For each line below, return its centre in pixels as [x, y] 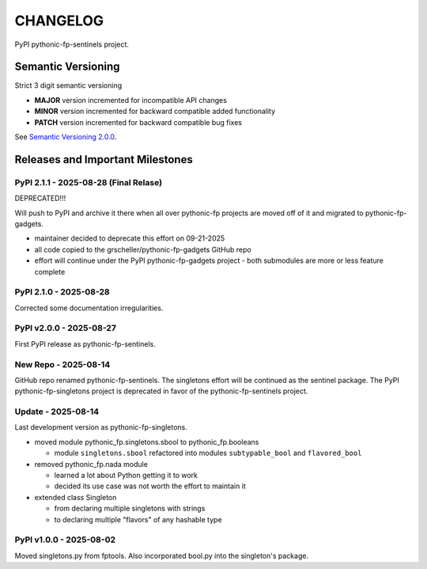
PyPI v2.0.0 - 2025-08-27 [65, 328]
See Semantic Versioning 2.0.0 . [66, 137]
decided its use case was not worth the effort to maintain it [150, 486]
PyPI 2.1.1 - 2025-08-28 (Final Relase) [88, 182]
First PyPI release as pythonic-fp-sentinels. [85, 343]
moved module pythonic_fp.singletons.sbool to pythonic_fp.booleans [147, 442]
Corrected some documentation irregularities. [89, 308]
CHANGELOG [59, 21]
